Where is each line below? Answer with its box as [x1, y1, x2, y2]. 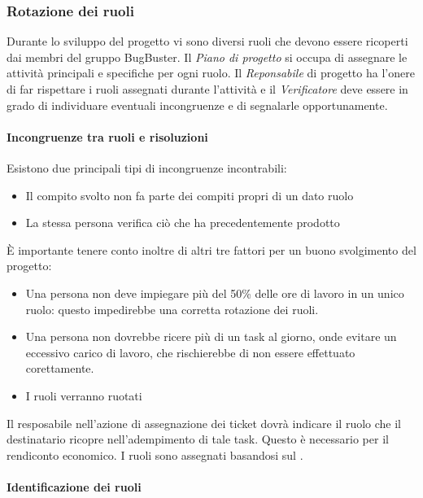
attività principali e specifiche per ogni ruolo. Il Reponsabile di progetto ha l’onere [7, 64, 415, 81]
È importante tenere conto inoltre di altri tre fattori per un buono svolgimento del [7, 241, 416, 258]
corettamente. [25, 360, 94, 377]
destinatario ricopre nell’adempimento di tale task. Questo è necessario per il [7, 430, 389, 448]
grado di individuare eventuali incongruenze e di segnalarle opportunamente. [7, 96, 388, 113]
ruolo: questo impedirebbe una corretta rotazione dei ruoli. [25, 300, 319, 317]
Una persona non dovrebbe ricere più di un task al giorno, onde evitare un [25, 328, 397, 345]
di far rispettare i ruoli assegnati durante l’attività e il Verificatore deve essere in [7, 81, 408, 97]
